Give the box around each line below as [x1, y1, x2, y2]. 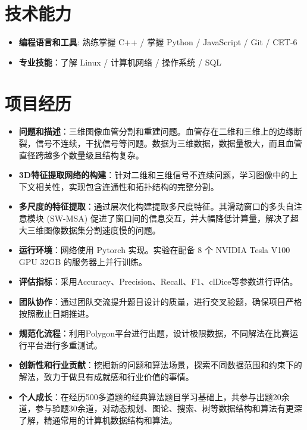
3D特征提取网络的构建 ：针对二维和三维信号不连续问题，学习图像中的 [18, 169, 290, 181]
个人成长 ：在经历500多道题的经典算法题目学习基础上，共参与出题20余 [18, 390, 290, 403]
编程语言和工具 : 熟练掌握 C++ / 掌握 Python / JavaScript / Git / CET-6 [18, 36, 297, 48]
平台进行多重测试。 [27, 338, 102, 351]
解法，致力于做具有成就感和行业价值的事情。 [18, 370, 194, 382]
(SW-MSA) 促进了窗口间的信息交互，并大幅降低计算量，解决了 [46, 212, 290, 224]
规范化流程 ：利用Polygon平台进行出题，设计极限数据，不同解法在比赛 [18, 327, 290, 339]
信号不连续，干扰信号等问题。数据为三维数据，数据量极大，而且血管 [35, 137, 302, 149]
